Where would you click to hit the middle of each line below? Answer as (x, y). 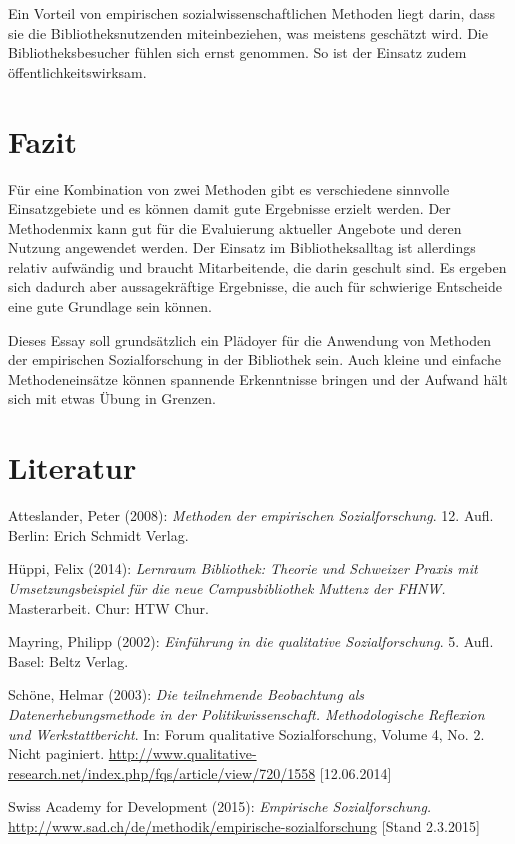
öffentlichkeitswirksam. (77, 71)
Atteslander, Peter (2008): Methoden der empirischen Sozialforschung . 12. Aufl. (251, 515)
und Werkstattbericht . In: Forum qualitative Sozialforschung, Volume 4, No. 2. (246, 733)
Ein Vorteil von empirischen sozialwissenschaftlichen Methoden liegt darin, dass (251, 13)
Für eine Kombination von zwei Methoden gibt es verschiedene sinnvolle (229, 188)
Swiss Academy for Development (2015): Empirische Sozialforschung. (220, 806)
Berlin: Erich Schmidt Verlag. (98, 534)
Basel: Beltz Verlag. (68, 660)
